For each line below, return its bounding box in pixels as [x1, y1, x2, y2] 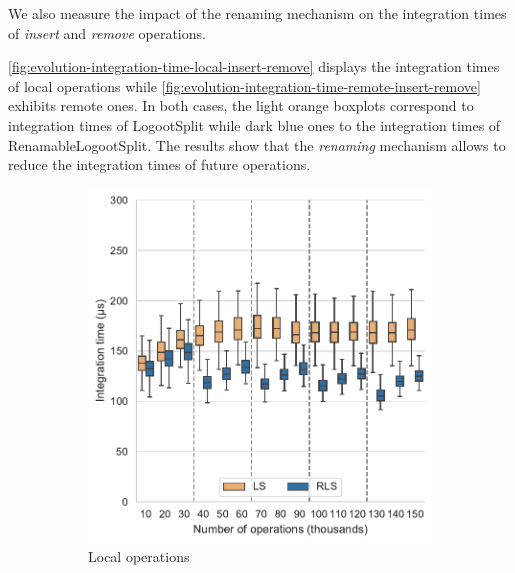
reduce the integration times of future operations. [8, 154, 311, 175]
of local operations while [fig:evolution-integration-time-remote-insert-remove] [8, 75, 481, 96]
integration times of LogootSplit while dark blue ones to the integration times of [8, 114, 501, 135]
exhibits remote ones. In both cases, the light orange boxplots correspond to [8, 95, 474, 116]
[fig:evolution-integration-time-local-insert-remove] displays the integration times [8, 56, 500, 77]
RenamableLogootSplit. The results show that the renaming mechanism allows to [8, 134, 506, 155]
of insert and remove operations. [8, 22, 206, 43]
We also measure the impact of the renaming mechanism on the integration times [8, 3, 507, 23]
